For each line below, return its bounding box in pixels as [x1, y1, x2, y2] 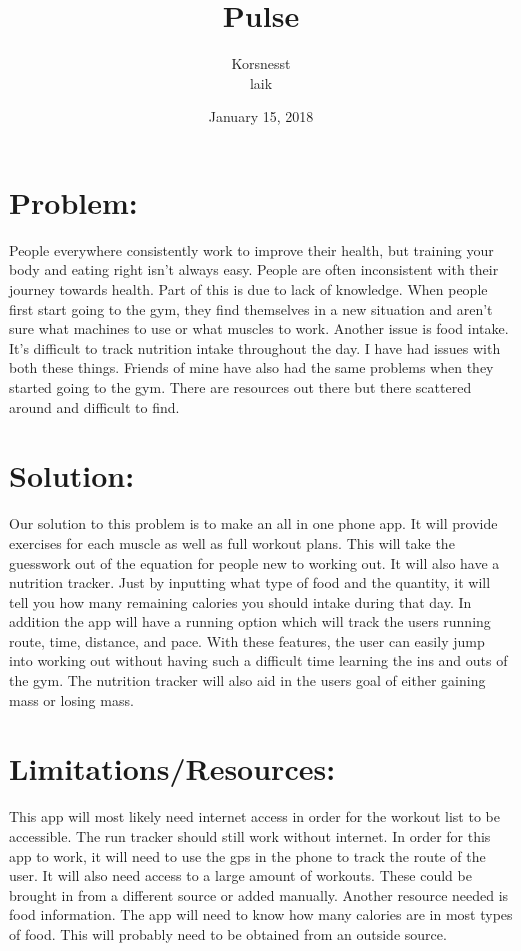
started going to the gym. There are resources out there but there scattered [9, 377, 472, 397]
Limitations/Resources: [9, 748, 336, 789]
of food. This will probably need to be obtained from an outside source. [9, 923, 447, 944]
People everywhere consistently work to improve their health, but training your [9, 239, 494, 260]
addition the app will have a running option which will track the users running [9, 611, 491, 632]
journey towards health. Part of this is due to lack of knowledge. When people [9, 279, 488, 300]
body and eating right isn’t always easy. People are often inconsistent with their [9, 259, 499, 280]
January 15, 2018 [208, 106, 314, 127]
